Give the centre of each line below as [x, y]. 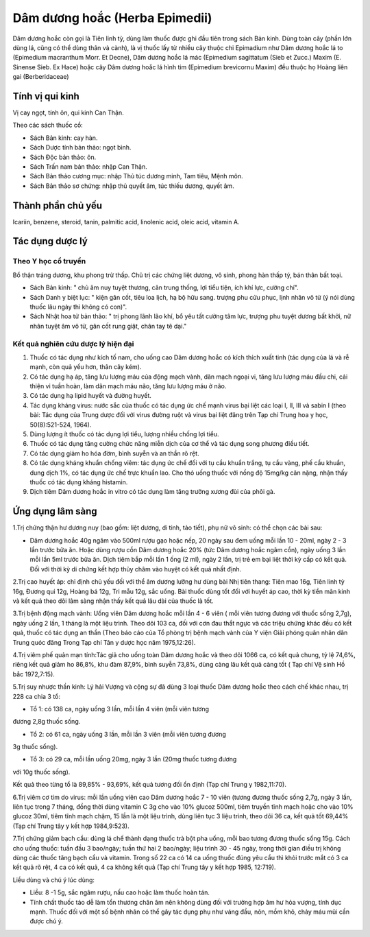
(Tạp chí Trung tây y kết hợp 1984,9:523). [71, 826]
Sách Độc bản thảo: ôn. [63, 157]
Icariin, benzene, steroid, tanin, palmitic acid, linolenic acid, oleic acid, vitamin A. [126, 222]
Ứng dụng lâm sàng [55, 511]
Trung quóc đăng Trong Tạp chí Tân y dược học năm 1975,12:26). [104, 642]
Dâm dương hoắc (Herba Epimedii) [112, 18]
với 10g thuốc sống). [41, 772]
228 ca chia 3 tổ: [37, 696]
